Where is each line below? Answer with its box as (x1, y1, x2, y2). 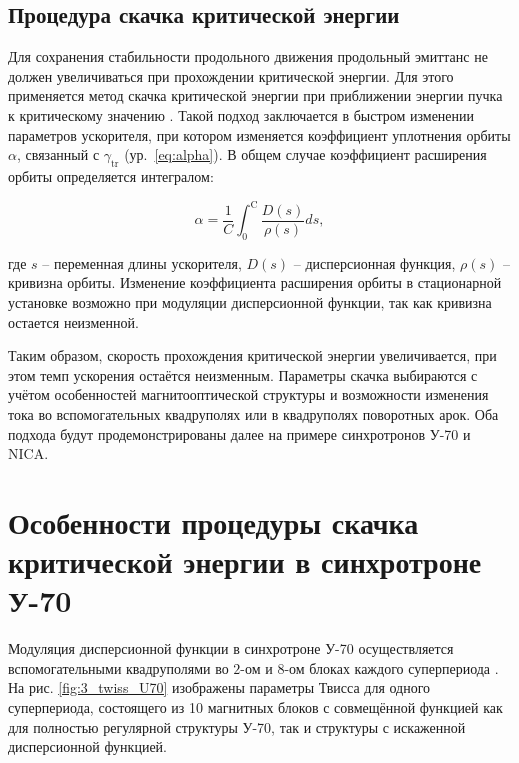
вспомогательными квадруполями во (8, 657, 229, 678)
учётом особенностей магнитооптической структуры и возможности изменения (8, 384, 489, 405)
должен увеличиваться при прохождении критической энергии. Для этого (8, 65, 454, 86)
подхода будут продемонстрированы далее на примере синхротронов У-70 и (8, 423, 471, 444)
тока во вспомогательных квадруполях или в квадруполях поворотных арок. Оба (8, 404, 499, 425)
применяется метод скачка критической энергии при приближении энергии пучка (8, 85, 503, 106)
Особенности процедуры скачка (8, 501, 419, 542)
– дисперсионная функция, (293, 252, 456, 273)
